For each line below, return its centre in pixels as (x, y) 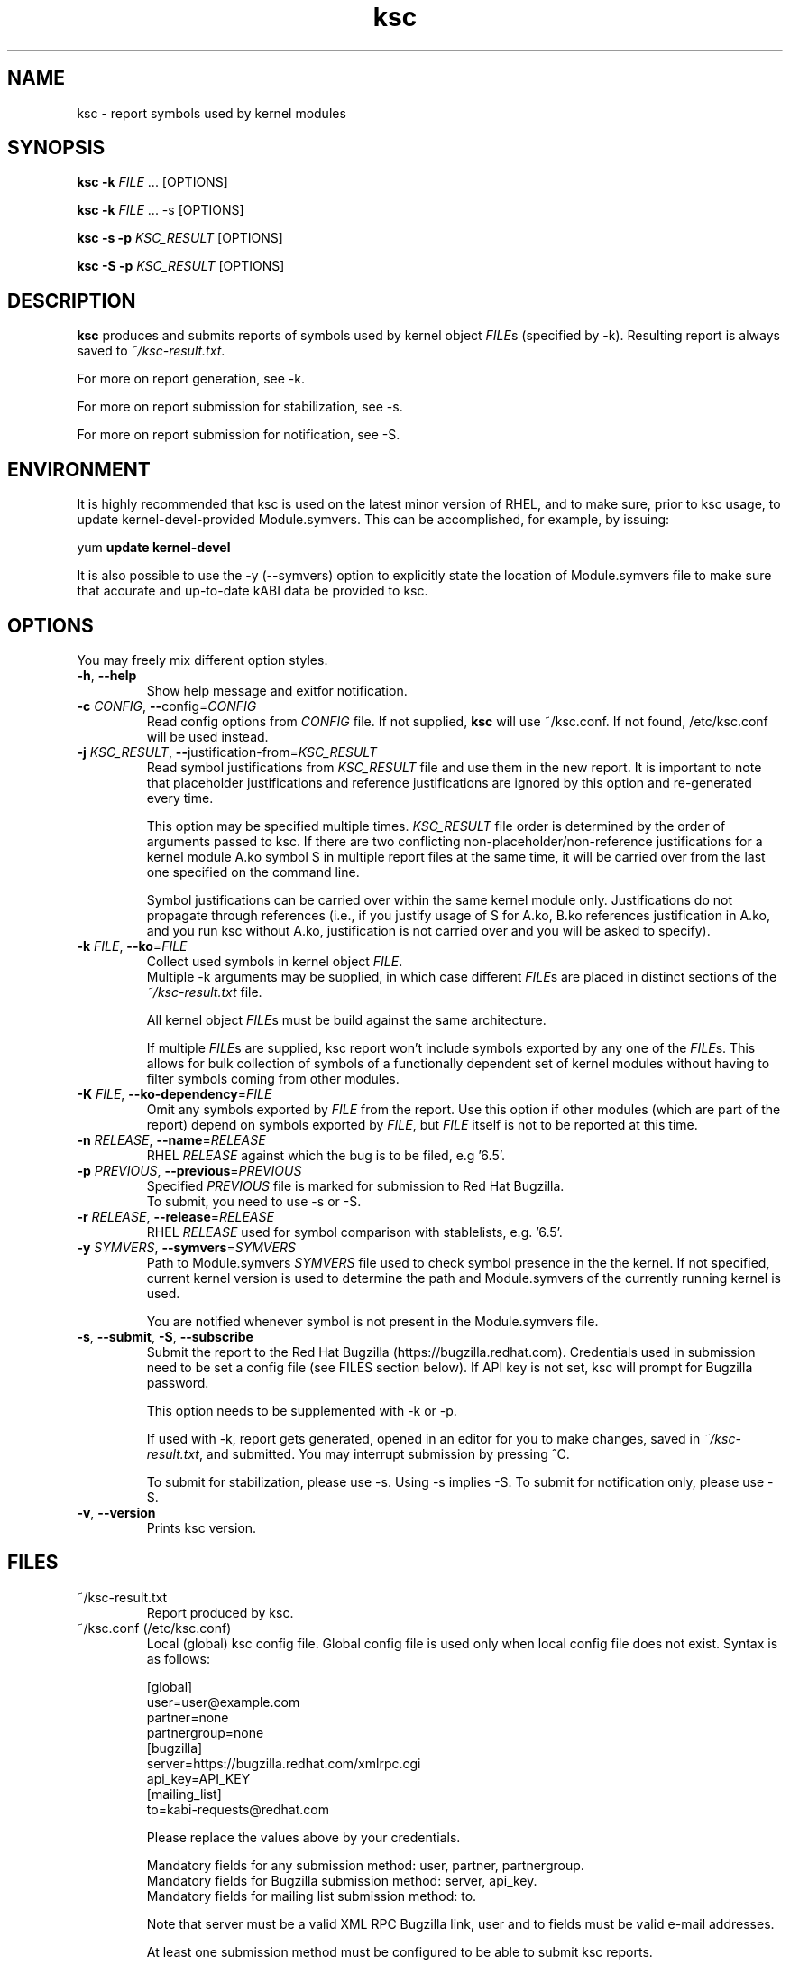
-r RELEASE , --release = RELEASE (175, 1216)
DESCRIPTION (72, 300)
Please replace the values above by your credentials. (303, 1837)
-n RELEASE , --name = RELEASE (171, 1139)
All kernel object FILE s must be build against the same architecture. (346, 1019)
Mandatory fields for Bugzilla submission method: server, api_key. (342, 1880)
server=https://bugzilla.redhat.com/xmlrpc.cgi (284, 1763)
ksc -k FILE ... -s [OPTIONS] (161, 210)
